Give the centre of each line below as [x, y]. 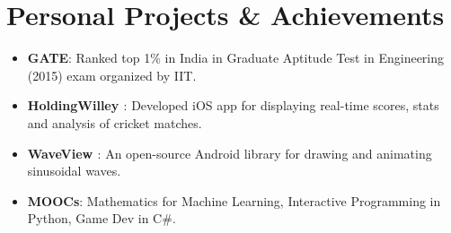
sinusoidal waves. [74, 171]
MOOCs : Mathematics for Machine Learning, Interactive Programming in [234, 200]
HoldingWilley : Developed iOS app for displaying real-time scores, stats [233, 105]
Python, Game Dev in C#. [102, 218]
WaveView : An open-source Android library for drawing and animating [230, 153]
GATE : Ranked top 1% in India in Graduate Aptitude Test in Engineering [236, 58]
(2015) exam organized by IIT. [112, 75]
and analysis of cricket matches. [115, 122]
